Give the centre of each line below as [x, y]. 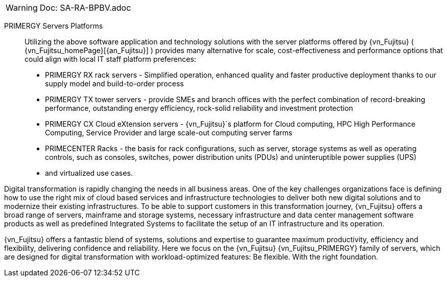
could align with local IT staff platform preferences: [110, 59]
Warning [22, 8]
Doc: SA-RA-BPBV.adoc [85, 8]
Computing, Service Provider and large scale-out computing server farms [169, 133]
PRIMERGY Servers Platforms [54, 26]
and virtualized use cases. [89, 173]
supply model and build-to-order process [114, 84]
